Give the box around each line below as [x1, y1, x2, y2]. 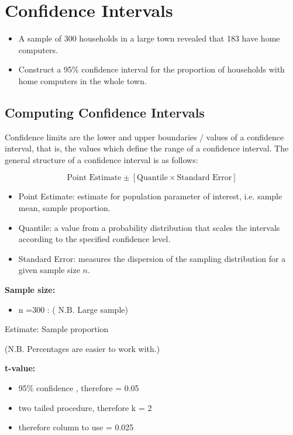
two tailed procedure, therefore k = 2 [18, 401, 152, 413]
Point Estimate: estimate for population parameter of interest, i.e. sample [18, 190, 282, 202]
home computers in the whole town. [18, 74, 147, 87]
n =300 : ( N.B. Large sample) [18, 303, 128, 315]
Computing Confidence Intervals [5, 103, 205, 121]
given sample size [18, 264, 80, 276]
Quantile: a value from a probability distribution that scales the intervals [18, 221, 280, 233]
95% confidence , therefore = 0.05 [18, 382, 139, 394]
